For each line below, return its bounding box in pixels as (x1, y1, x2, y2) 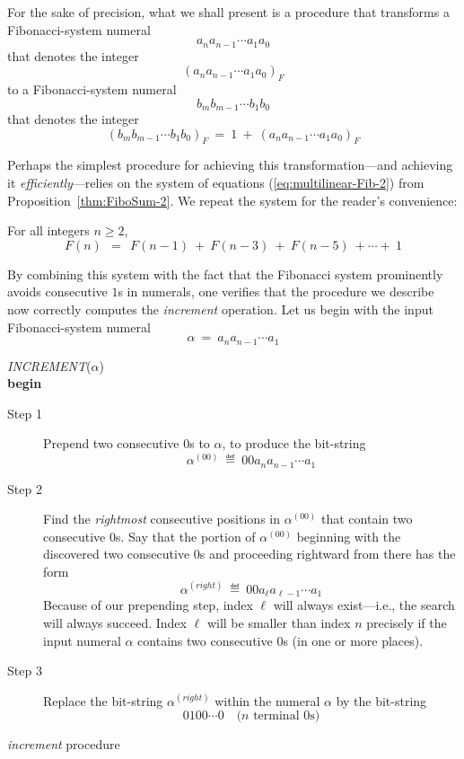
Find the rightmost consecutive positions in (43, 509, 280, 528)
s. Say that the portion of (115, 526, 256, 545)
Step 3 (7, 661, 42, 680)
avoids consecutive (7, 282, 108, 301)
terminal (253, 710, 300, 723)
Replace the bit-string (43, 691, 163, 710)
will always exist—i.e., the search (273, 596, 455, 614)
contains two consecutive (137, 631, 273, 649)
